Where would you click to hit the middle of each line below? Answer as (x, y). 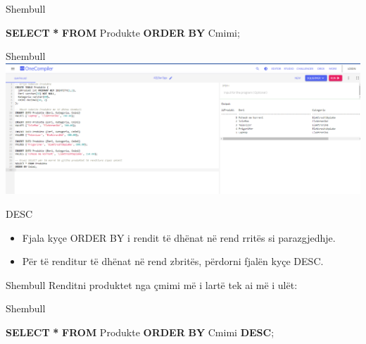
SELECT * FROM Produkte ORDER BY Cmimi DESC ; (140, 332)
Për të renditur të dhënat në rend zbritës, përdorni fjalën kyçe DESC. (173, 261)
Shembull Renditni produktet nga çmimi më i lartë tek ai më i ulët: (152, 284)
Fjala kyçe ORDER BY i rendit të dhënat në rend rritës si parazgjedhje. (179, 237)
